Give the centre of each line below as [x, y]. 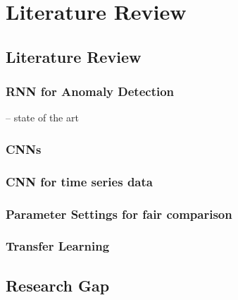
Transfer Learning [58, 246]
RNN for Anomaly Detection [90, 91]
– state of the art [42, 118]
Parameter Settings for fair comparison [119, 214]
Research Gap [58, 285]
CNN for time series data [79, 181]
